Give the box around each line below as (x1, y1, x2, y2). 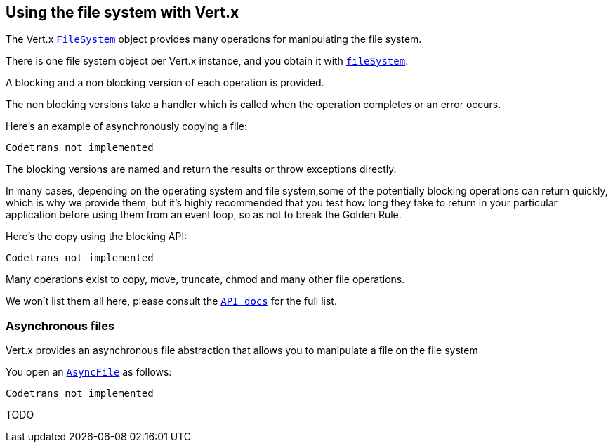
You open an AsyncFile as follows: (6, 366, 172, 378)
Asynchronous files (6, 318, 115, 333)
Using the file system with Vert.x (6, 4, 239, 21)
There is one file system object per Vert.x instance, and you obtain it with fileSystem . (6, 55, 409, 67)
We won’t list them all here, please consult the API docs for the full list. (6, 295, 337, 308)
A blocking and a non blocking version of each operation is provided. (6, 77, 324, 89)
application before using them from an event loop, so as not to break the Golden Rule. (6, 209, 402, 221)
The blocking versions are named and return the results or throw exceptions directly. (6, 163, 397, 176)
